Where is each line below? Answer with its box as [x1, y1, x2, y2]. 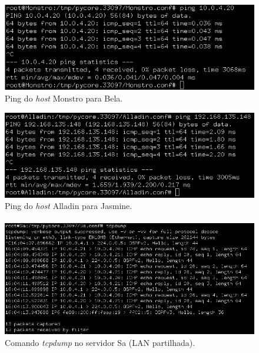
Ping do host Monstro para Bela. [5, 92, 123, 104]
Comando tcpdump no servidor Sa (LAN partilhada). [5, 336, 195, 348]
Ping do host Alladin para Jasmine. [5, 200, 132, 212]
